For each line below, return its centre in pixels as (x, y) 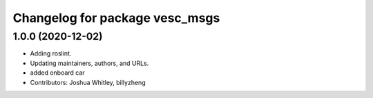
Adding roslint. (51, 53)
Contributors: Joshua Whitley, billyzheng (88, 82)
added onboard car (58, 73)
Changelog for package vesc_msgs (116, 18)
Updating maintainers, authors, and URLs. (89, 63)
